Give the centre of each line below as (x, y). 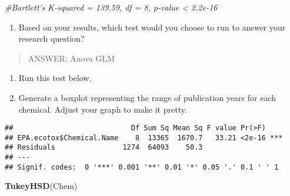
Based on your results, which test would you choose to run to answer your (152, 27)
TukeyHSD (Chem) (41, 186)
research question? (51, 38)
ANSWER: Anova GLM (71, 58)
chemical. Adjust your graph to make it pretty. (103, 109)
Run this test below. (55, 78)
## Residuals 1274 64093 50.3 (104, 148)
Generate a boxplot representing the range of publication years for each (147, 97)
